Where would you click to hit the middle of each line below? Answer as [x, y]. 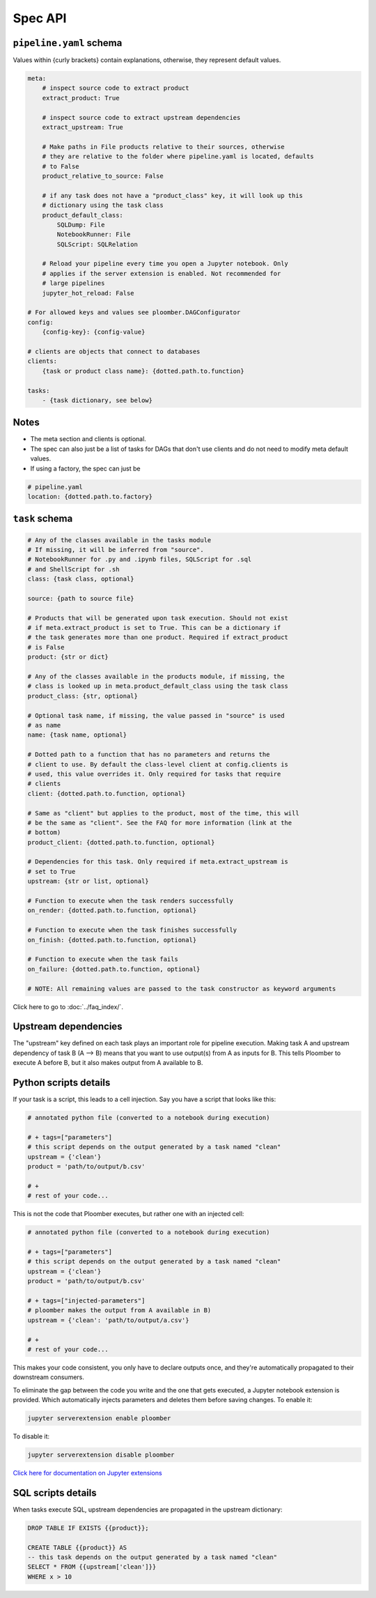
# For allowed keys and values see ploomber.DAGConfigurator [134, 313]
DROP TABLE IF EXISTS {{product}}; [88, 1528]
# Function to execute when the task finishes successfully [132, 930]
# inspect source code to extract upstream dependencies [141, 117]
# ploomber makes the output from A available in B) [119, 1311]
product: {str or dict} [68, 657]
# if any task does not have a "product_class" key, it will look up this [172, 195]
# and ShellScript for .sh [73, 569]
